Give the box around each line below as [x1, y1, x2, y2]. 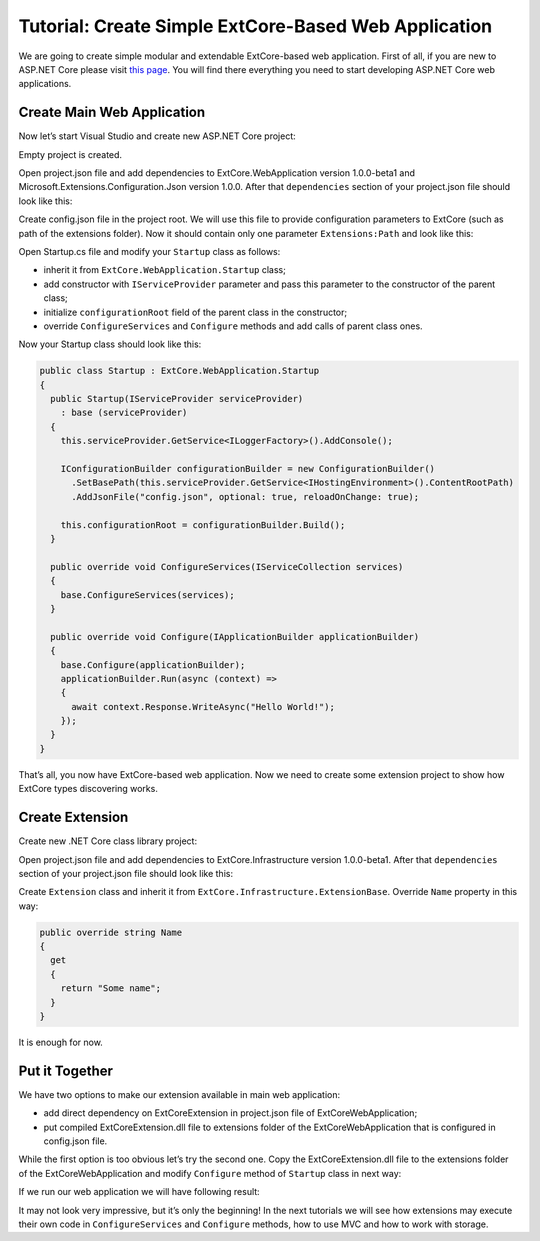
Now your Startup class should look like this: [18, 338, 202, 350]
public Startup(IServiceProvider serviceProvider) [50, 393, 304, 405]
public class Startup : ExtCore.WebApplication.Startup [39, 365, 320, 377]
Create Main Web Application [18, 104, 206, 121]
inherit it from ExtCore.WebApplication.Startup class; [43, 264, 287, 276]
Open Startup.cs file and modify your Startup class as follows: [18, 245, 281, 257]
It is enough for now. [18, 1036, 104, 1048]
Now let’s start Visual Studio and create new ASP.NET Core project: [18, 130, 297, 142]
